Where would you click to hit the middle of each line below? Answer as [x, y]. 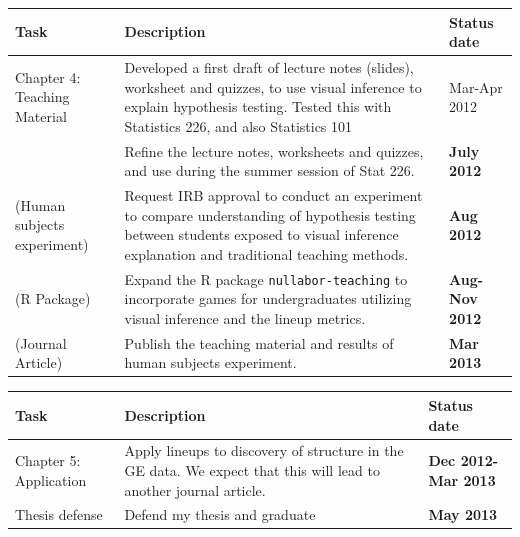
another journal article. [195, 489]
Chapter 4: [48, 76]
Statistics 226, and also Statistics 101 [238, 125]
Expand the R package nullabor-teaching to [266, 278]
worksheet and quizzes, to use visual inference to [273, 86]
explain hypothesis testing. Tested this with [258, 106]
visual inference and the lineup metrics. [245, 317]
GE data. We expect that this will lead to [252, 469]
